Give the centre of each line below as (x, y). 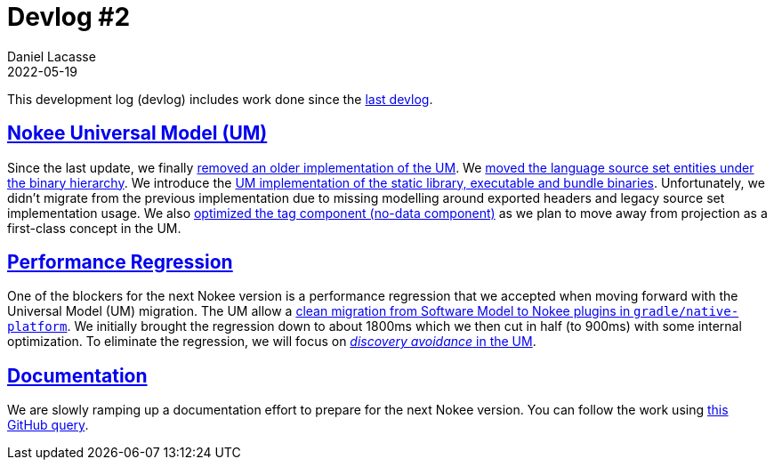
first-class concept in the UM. (94, 228)
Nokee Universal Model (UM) (137, 133)
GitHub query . (48, 425)
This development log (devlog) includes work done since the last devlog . (220, 99)
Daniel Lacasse (52, 56)
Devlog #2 (69, 17)
